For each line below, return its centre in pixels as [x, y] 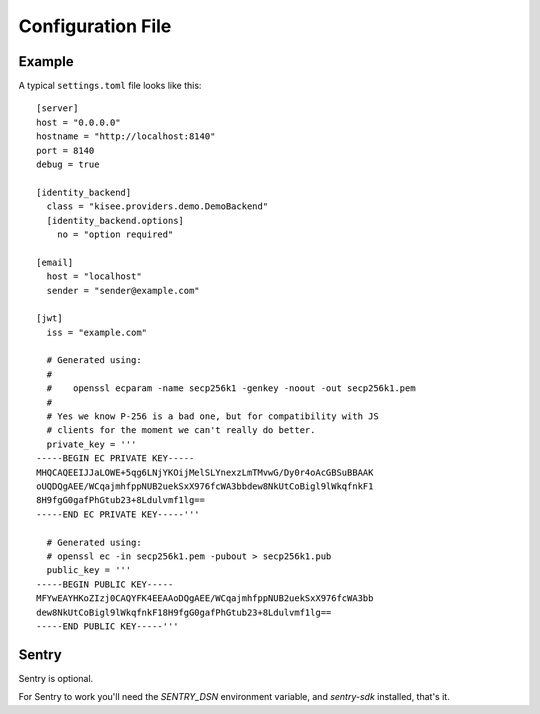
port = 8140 [65, 150]
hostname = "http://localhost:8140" [126, 136]
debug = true [68, 164]
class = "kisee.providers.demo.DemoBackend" [157, 206]
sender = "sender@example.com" [123, 290]
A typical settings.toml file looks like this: [110, 86]
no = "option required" [115, 234]
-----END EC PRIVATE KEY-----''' [118, 514]
